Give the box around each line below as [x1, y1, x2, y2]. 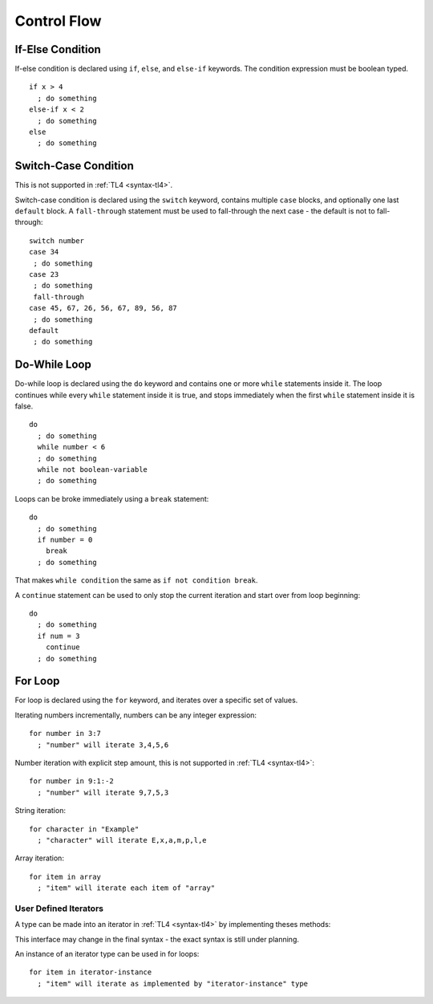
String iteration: [14, 806, 66, 815]
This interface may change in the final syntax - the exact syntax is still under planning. [14, 934, 300, 944]
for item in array [29, 872, 102, 881]
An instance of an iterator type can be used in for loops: [14, 949, 200, 959]
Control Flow [14, 12, 102, 30]
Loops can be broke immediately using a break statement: [14, 494, 209, 503]
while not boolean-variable [37, 465, 148, 474]
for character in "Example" [29, 824, 140, 834]
